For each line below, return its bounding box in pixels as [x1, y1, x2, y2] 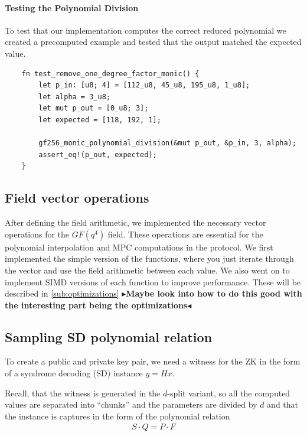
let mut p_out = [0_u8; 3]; [38, 104, 149, 113]
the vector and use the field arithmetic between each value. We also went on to [5, 263, 290, 276]
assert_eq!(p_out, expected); [38, 150, 157, 159]
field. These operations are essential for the [107, 227, 263, 240]
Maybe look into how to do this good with [126, 287, 302, 300]
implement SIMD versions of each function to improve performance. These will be [5, 275, 301, 288]
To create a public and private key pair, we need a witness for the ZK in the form [5, 355, 301, 367]
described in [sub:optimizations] [5, 287, 119, 300]
